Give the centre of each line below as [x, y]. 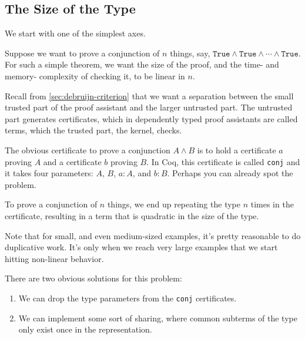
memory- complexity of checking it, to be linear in [95, 75]
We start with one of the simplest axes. [75, 33]
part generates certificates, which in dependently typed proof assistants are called [151, 118]
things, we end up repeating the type [174, 204]
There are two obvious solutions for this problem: [93, 278]
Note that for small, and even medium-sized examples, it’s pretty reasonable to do [153, 235]
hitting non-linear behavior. [54, 258]
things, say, [190, 53]
